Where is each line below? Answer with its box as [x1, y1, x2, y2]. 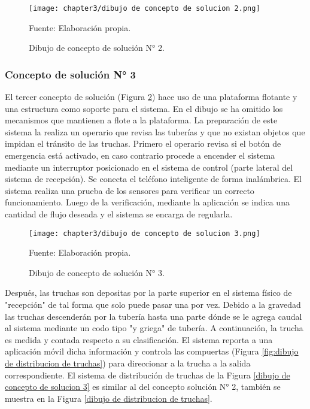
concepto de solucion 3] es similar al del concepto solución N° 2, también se [5, 380, 281, 393]
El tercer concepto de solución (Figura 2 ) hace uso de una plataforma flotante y [5, 90, 297, 103]
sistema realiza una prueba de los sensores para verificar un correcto [5, 184, 254, 196]
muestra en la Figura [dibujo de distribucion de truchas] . [5, 392, 212, 404]
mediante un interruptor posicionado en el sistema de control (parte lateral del [5, 160, 293, 173]
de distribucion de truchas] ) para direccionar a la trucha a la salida [5, 357, 251, 369]
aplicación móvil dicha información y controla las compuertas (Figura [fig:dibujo [5, 345, 299, 358]
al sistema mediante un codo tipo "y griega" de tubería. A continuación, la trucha [5, 322, 303, 334]
